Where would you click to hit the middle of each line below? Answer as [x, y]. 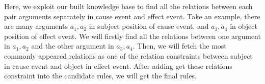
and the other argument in [73, 46]
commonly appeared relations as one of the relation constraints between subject [128, 55]
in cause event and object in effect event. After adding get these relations [118, 66]
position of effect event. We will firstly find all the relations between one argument [132, 36]
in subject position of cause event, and [149, 26]
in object [244, 26]
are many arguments [36, 26]
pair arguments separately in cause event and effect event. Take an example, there [132, 16]
